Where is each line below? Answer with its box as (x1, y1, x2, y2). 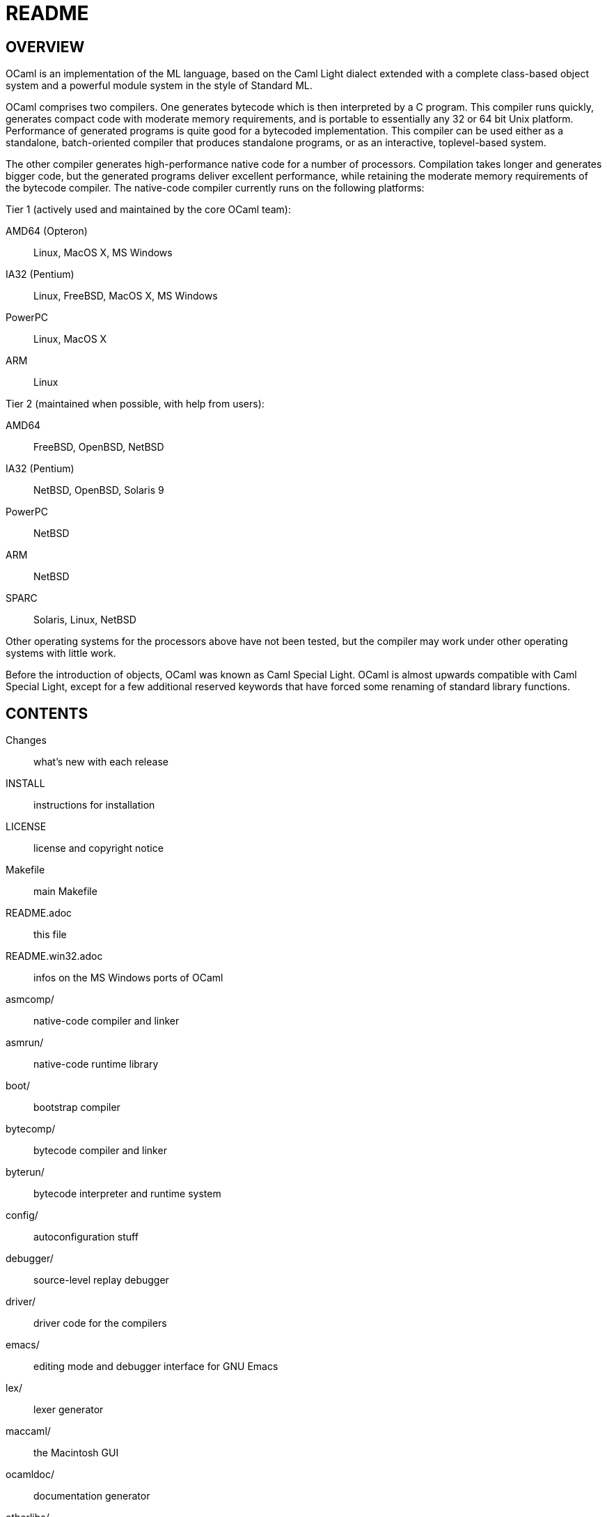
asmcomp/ (6, 993, 54, 1006)
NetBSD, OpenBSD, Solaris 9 (33, 484, 164, 497)
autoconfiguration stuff (33, 1231, 139, 1243)
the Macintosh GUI (33, 1447, 119, 1459)
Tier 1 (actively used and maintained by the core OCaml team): (6, 203, 291, 216)
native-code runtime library (33, 1058, 159, 1071)
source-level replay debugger (33, 1274, 169, 1286)
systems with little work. (6, 647, 116, 660)
